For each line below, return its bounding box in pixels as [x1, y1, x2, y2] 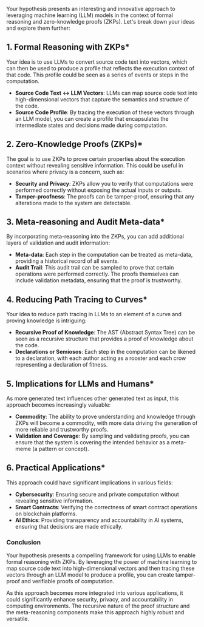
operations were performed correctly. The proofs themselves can [15, 270, 179, 278]
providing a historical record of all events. [15, 257, 120, 265]
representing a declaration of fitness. [15, 361, 108, 368]
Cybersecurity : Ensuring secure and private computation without [15, 490, 179, 498]
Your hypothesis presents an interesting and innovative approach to [6, 5, 175, 12]
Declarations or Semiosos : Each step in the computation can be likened [15, 348, 196, 356]
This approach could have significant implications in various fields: [6, 479, 173, 486]
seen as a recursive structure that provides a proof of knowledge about [15, 335, 194, 342]
